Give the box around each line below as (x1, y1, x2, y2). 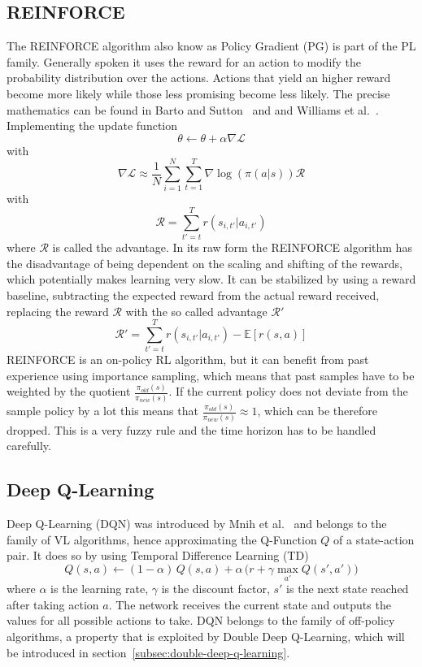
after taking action (7, 596, 99, 613)
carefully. (7, 437, 51, 454)
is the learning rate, (50, 580, 149, 597)
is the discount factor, (161, 580, 270, 597)
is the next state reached (286, 580, 409, 597)
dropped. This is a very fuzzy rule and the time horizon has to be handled (7, 421, 376, 438)
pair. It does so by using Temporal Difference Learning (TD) (7, 547, 309, 564)
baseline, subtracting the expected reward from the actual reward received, (7, 286, 380, 303)
